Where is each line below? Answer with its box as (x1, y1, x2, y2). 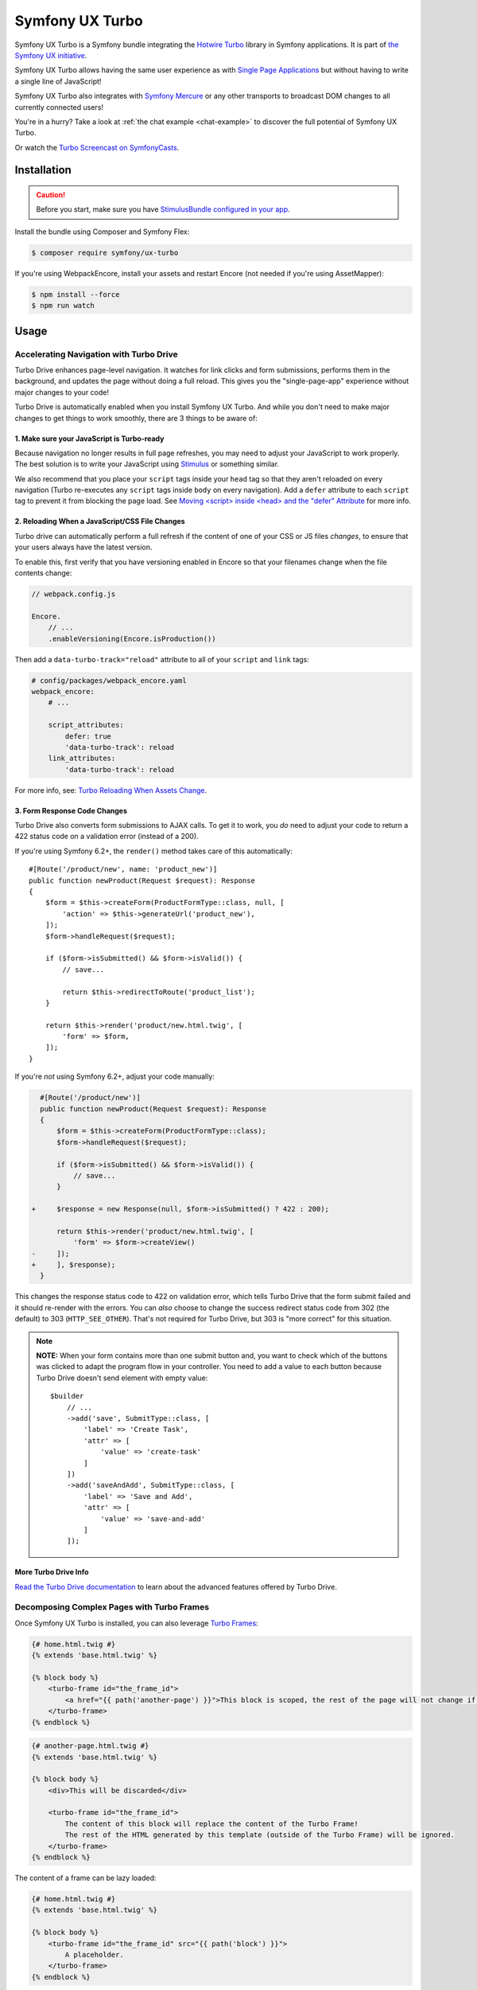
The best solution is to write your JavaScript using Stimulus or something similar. (14, 459, 280, 469)
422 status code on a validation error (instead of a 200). (14, 832, 199, 841)
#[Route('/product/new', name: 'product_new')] (29, 864, 218, 874)
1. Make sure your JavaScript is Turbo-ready (14, 434, 165, 443)
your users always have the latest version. (14, 542, 153, 552)
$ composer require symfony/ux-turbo (31, 248, 179, 257)
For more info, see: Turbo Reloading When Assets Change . (14, 785, 207, 795)
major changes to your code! (14, 387, 110, 397)
